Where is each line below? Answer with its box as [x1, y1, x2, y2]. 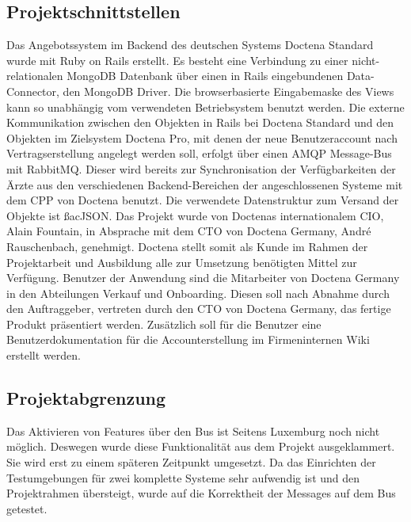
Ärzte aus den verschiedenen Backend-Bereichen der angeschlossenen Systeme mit [6, 176, 403, 192]
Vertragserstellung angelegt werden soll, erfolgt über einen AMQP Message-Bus [6, 145, 392, 162]
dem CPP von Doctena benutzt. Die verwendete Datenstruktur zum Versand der [6, 192, 399, 208]
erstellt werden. [6, 347, 81, 364]
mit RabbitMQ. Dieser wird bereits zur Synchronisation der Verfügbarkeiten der [6, 160, 396, 177]
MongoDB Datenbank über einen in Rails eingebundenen [67, 67, 344, 84]
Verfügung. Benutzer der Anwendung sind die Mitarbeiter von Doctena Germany [6, 269, 400, 286]
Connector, [6, 82, 59, 99]
